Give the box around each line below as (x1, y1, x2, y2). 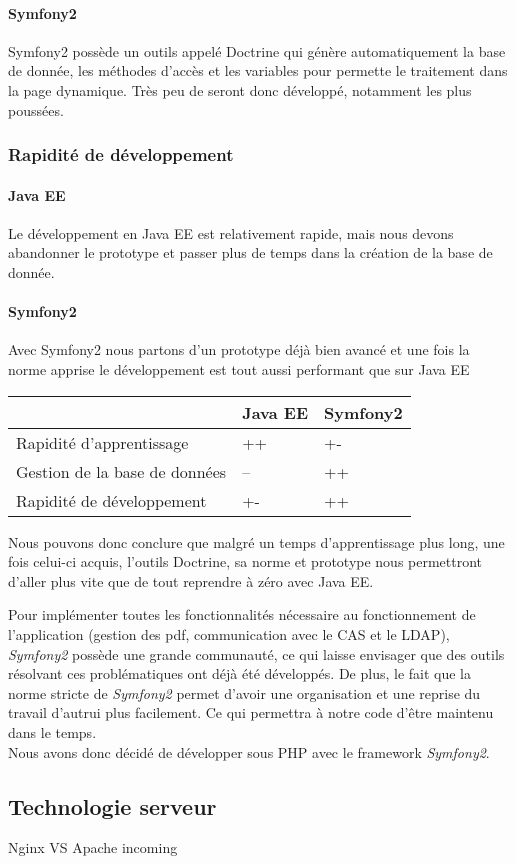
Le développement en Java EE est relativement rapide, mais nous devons (8, 222, 454, 243)
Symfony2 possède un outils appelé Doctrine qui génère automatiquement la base (8, 40, 506, 61)
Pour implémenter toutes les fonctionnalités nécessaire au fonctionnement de (8, 604, 476, 625)
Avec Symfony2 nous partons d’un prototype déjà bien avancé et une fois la (8, 339, 470, 360)
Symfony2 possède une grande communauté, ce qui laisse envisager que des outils (8, 643, 505, 664)
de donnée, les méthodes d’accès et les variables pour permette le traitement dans (8, 60, 508, 81)
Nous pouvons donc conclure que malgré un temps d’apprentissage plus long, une (8, 531, 505, 552)
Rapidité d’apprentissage (16, 430, 189, 454)
